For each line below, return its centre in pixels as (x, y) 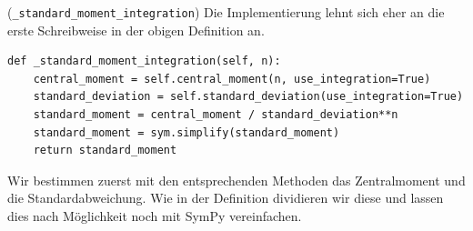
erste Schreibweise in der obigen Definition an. (136, 30)
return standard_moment (105, 151)
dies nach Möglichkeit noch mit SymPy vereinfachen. (155, 216)
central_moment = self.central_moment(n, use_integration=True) (232, 79)
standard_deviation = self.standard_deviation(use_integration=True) (248, 97)
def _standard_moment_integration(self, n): (144, 61)
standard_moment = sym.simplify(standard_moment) (186, 132)
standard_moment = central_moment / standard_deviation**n (216, 115)
